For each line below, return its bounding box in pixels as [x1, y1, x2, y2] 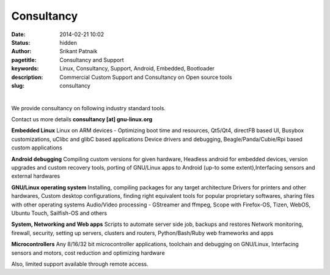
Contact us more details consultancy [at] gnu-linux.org [11, 116, 153, 123]
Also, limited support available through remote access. [11, 260, 149, 268]
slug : [11, 81, 24, 89]
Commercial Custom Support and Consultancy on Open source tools [59, 73, 232, 81]
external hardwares [11, 172, 61, 180]
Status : [11, 39, 31, 46]
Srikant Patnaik [59, 48, 98, 55]
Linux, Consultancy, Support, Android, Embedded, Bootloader [59, 65, 215, 72]
